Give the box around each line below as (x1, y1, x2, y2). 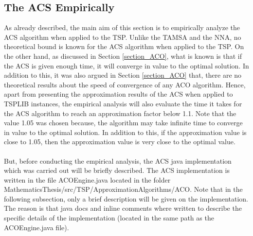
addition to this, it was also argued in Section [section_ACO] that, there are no (4, 70, 242, 80)
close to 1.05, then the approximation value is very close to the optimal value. (4, 136, 235, 147)
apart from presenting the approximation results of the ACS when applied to (4, 89, 233, 99)
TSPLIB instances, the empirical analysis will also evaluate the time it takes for (4, 98, 242, 108)
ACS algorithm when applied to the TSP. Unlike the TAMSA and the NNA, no (4, 32, 241, 42)
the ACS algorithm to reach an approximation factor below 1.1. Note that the (4, 108, 236, 118)
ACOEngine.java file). (4, 222, 69, 232)
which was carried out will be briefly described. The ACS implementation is (4, 165, 230, 175)
